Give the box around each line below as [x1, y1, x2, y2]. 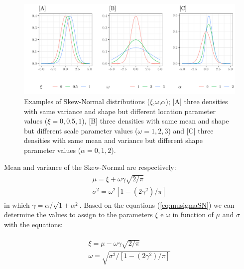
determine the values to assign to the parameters [4, 209, 153, 220]
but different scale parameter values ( [24, 125, 138, 135]
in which [4, 199, 30, 210]
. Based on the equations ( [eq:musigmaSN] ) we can [79, 199, 235, 210]
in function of [172, 209, 214, 220]
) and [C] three [168, 125, 214, 135]
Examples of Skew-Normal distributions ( [24, 96, 150, 106]
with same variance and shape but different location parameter [24, 106, 216, 116]
